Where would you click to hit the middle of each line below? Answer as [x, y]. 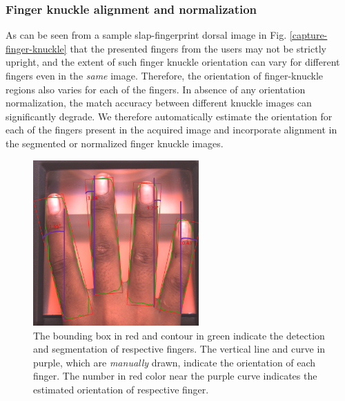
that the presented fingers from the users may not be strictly [198, 48]
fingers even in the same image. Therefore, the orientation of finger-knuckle [164, 75]
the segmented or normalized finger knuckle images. [115, 143]
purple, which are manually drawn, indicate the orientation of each [175, 362]
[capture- [308, 35]
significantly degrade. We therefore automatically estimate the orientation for [169, 116]
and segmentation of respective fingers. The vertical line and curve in [179, 349]
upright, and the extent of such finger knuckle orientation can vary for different [173, 62]
